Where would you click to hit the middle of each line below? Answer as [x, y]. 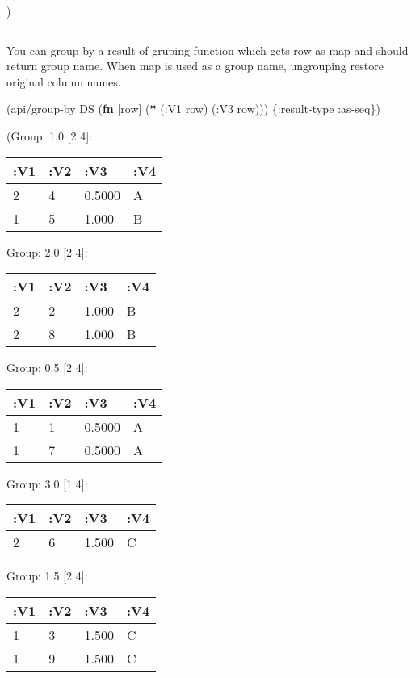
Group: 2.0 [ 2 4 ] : [47, 251]
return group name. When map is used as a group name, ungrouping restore [195, 66]
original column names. [64, 81]
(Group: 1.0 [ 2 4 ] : [49, 135]
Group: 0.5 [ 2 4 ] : [47, 368]
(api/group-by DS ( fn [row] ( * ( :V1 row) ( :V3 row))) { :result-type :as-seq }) [193, 109]
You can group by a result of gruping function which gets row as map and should [208, 50]
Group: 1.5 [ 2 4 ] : [47, 576]
